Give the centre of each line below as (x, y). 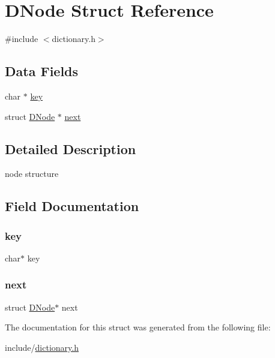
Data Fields (42, 71)
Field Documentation (72, 206)
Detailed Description (71, 148)
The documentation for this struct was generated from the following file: (138, 327)
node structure (32, 174)
